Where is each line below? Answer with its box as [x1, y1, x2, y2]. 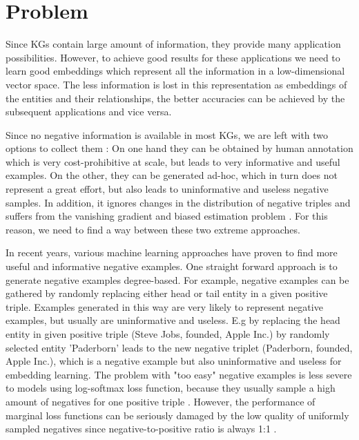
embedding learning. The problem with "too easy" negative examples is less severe [6, 367, 352, 381]
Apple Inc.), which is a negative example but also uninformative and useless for [6, 354, 342, 368]
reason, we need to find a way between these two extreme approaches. [6, 222, 300, 236]
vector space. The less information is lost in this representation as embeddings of [6, 77, 347, 91]
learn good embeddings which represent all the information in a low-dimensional [6, 64, 345, 78]
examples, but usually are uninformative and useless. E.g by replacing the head [6, 313, 340, 327]
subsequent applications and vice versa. [6, 104, 172, 119]
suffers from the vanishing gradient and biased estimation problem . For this [6, 209, 328, 223]
